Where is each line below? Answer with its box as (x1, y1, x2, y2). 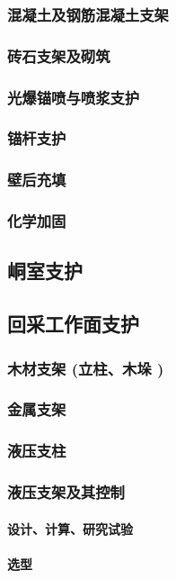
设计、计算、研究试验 (7, 519, 133, 538)
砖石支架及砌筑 (7, 44, 110, 67)
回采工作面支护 (7, 310, 139, 338)
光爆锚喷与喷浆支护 (7, 86, 140, 108)
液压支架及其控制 (7, 481, 125, 503)
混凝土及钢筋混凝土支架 (7, 3, 169, 25)
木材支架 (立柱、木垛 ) (7, 357, 164, 379)
